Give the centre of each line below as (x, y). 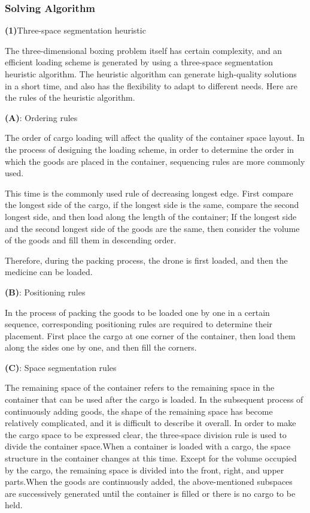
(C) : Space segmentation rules (61, 367)
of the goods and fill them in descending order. (91, 240)
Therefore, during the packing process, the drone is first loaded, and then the (146, 260)
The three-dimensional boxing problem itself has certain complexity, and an (144, 50)
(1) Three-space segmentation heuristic (75, 30)
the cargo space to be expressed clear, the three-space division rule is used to (146, 434)
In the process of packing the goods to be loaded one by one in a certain (137, 312)
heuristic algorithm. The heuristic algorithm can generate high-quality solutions (151, 74)
